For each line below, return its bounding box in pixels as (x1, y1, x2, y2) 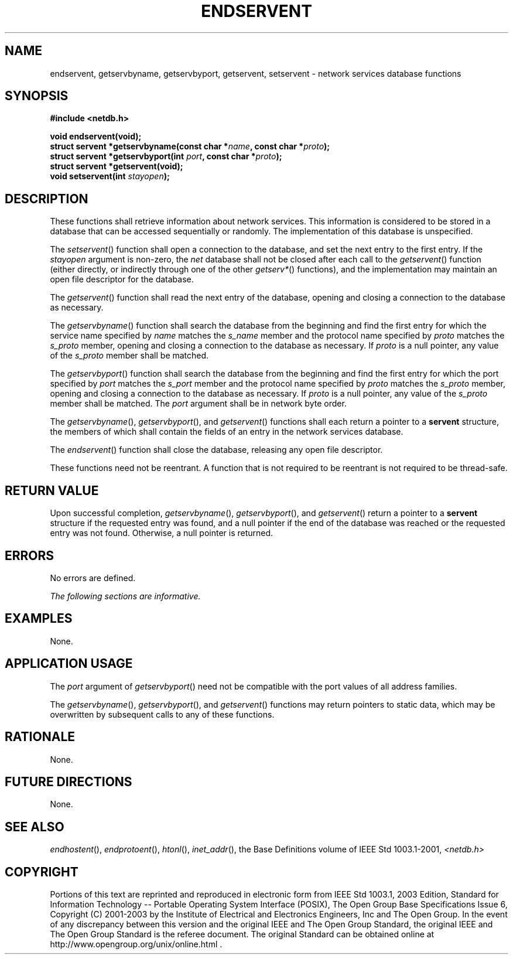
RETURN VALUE (5, 483, 99, 498)
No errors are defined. (50, 572, 136, 583)
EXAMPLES (5, 611, 73, 626)
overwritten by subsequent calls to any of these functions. (50, 709, 275, 719)
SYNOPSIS (5, 88, 69, 104)
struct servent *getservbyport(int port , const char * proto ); (50, 151, 282, 162)
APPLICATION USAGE (5, 656, 133, 671)
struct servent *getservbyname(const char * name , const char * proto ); (50, 141, 330, 152)
